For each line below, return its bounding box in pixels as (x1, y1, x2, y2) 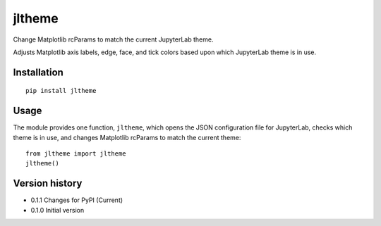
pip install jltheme (25, 87, 97, 95)
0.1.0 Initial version (30, 206, 85, 214)
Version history (13, 177, 83, 189)
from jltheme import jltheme (25, 150, 126, 158)
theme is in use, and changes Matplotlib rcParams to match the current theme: (13, 133, 241, 142)
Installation (13, 66, 64, 78)
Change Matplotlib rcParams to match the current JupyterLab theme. (13, 35, 214, 44)
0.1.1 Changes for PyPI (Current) (30, 196, 123, 204)
